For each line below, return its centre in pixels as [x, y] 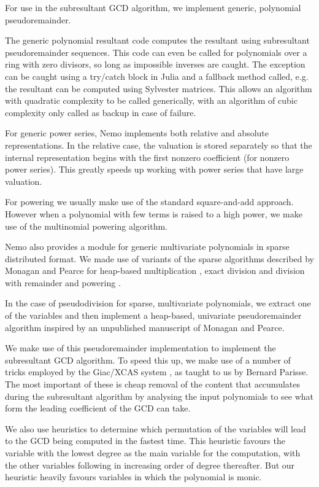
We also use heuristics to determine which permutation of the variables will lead [156, 428]
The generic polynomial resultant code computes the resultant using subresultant [157, 40]
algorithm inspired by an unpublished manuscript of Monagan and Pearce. [145, 327]
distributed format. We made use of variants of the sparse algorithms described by [159, 258]
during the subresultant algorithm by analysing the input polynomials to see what [159, 396]
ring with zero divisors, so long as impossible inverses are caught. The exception [155, 64]
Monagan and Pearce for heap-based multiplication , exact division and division [155, 271]
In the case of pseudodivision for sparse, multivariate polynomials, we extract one [158, 303]
